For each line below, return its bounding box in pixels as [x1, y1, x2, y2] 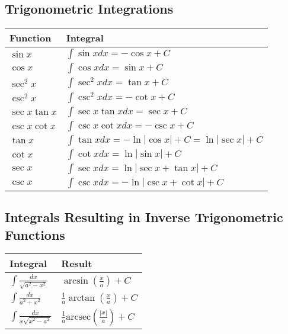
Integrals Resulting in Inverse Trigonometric [5, 208, 283, 226]
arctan [68, 293, 95, 303]
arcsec [66, 311, 91, 322]
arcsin [63, 276, 88, 286]
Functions [5, 225, 65, 243]
